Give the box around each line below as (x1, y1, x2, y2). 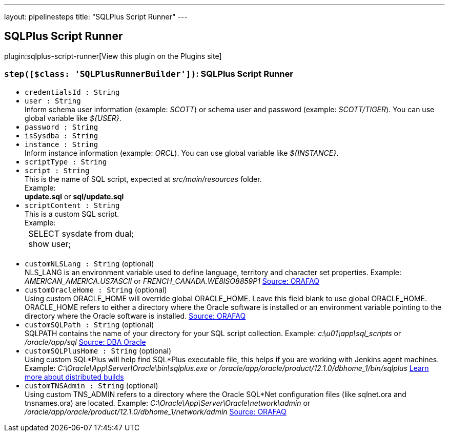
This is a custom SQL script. (25, 209, 119, 218)
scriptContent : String (25, 201, 120, 210)
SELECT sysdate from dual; (28, 228, 134, 239)
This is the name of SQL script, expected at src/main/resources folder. (25, 174, 262, 183)
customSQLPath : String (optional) (25, 320, 154, 329)
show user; (28, 238, 71, 249)
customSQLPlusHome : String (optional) (25, 346, 172, 355)
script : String (25, 166, 90, 175)
